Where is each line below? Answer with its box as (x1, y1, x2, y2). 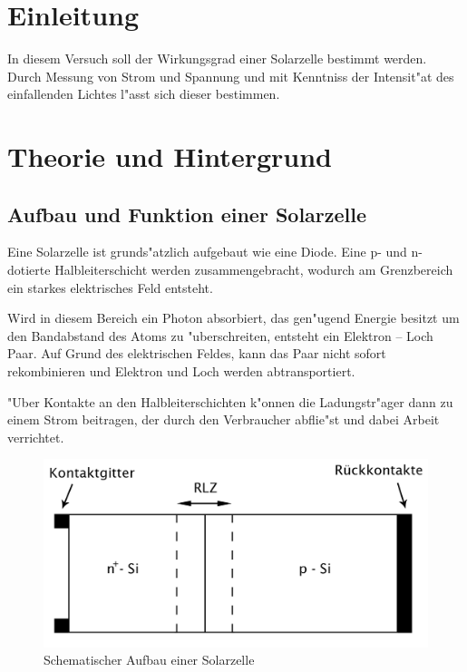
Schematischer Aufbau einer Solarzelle (44, 650, 255, 669)
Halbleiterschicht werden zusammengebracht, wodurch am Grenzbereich (54, 260, 453, 279)
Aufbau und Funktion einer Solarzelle (7, 200, 367, 228)
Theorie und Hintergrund (7, 138, 332, 175)
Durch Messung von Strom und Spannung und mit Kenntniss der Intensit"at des (7, 66, 454, 85)
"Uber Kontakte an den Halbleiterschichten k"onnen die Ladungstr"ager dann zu (7, 392, 453, 411)
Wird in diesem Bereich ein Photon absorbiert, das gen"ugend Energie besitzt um (7, 308, 460, 327)
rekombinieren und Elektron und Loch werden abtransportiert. (7, 362, 355, 381)
